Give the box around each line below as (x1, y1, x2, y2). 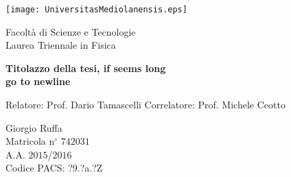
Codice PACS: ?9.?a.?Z (5, 161, 103, 175)
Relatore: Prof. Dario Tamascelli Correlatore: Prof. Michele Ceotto (5, 97, 286, 112)
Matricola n (5, 134, 55, 148)
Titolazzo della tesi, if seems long (5, 60, 166, 75)
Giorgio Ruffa (5, 120, 62, 134)
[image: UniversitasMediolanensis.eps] (5, 5, 187, 14)
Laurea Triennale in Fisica (5, 38, 116, 52)
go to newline (5, 74, 71, 88)
